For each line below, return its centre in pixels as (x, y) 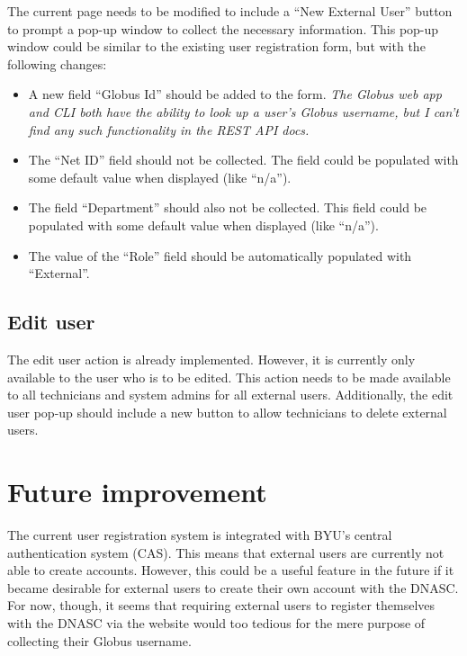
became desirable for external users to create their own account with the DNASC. (233, 587)
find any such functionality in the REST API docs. (169, 129)
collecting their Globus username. (99, 640)
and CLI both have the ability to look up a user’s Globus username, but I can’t (243, 111)
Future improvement (137, 492)
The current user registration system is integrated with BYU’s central (200, 535)
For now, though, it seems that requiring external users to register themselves (221, 605)
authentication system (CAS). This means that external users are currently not (226, 552)
